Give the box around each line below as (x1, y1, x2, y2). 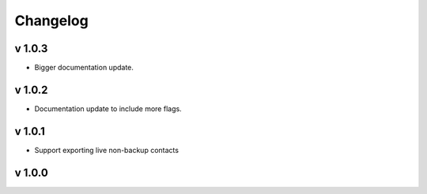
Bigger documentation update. (34, 63, 134, 73)
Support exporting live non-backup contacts (34, 145, 179, 155)
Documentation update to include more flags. (34, 103, 182, 114)
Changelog (14, 12, 89, 29)
